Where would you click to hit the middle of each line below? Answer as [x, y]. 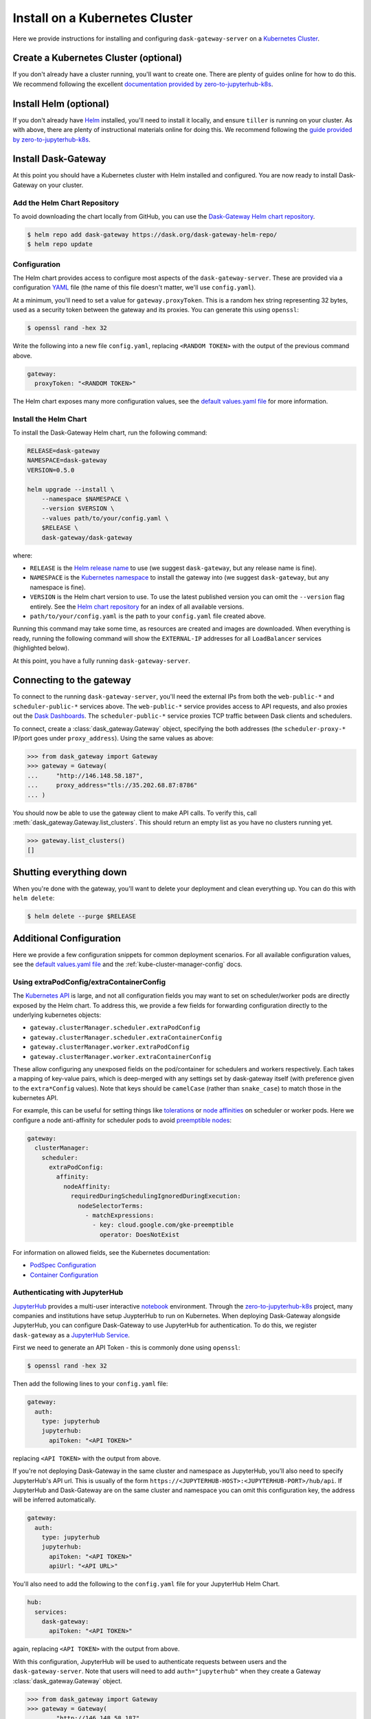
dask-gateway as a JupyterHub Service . [71, 1335]
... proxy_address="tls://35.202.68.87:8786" [112, 785]
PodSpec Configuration [63, 1265]
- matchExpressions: [120, 1215]
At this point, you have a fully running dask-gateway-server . [101, 661]
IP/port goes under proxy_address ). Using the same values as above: [113, 738]
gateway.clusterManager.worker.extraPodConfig [110, 1047]
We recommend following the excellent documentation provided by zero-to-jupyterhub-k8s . [143, 84]
